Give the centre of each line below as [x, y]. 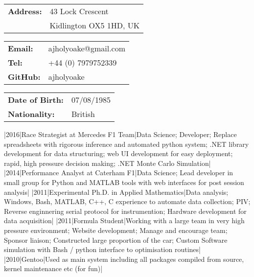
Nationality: [31, 114]
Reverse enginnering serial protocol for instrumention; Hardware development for [125, 211]
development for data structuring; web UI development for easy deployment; [118, 153]
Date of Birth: [36, 100]
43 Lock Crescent [79, 11]
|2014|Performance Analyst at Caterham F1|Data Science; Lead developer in [119, 173]
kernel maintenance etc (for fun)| [53, 268]
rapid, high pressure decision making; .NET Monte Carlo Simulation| [107, 163]
